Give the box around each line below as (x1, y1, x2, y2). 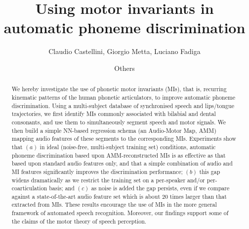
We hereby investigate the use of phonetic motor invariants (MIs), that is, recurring (11, 85, 227, 93)
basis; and (49, 184, 75, 192)
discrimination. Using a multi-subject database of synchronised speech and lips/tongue (11, 101, 234, 110)
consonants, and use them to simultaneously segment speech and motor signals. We (11, 117, 226, 126)
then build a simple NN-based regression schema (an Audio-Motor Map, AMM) (11, 126, 216, 134)
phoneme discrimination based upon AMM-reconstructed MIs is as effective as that (11, 151, 226, 159)
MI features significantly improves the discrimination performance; (11, 167, 183, 175)
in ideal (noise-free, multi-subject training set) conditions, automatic (40, 142, 216, 151)
